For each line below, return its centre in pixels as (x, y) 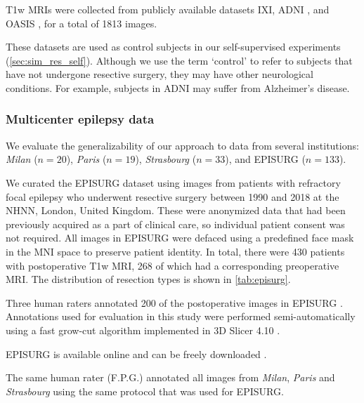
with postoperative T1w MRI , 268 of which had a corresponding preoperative (173, 265)
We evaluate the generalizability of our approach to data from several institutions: (182, 145)
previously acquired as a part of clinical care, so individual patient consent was (175, 224)
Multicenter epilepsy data (80, 119)
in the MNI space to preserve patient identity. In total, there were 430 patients (175, 251)
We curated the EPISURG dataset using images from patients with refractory (173, 182)
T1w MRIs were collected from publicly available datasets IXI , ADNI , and (168, 9)
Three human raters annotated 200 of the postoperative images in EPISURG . (174, 302)
